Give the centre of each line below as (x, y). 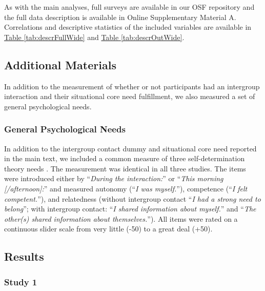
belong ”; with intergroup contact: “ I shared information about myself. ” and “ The (130, 209)
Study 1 (21, 282)
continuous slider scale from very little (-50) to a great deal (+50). (108, 229)
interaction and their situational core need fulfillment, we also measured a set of (130, 96)
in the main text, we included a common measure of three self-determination (125, 158)
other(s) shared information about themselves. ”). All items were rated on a (121, 218)
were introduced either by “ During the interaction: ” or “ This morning (114, 178)
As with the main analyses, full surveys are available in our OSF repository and (129, 7)
